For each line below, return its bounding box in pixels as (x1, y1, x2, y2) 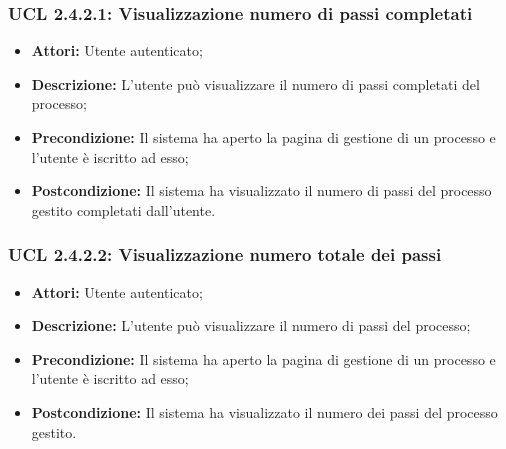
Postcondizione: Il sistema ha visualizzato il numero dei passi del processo (31, 401, 498, 422)
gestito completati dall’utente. (31, 199, 216, 220)
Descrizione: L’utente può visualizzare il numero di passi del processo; (31, 315, 471, 336)
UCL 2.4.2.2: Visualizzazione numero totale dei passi (8, 242, 442, 267)
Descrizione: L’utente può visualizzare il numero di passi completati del (31, 73, 480, 94)
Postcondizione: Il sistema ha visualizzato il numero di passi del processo (31, 180, 492, 201)
